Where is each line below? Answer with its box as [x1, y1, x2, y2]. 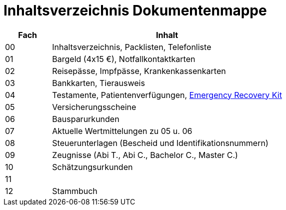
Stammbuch [52, 185, 97, 196]
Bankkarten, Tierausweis [52, 77, 145, 88]
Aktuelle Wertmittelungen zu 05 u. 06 [52, 125, 192, 136]
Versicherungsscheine [52, 101, 136, 112]
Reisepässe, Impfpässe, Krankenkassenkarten [52, 65, 226, 76]
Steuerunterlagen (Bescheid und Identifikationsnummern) [52, 137, 268, 148]
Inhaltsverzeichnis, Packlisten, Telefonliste [52, 41, 211, 52]
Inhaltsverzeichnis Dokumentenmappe [3, 2, 267, 19]
